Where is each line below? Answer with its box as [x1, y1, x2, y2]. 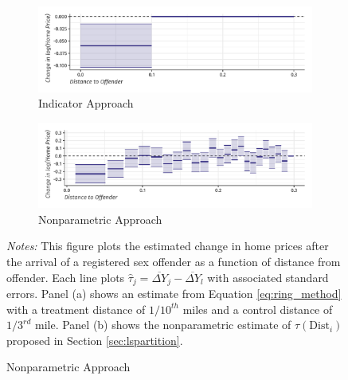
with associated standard [207, 268, 329, 285]
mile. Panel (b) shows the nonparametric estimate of [34, 316, 291, 333]
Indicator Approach [38, 95, 134, 112]
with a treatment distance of [6, 300, 146, 317]
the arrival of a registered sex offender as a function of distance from [6, 253, 341, 269]
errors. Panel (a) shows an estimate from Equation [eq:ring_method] [6, 285, 342, 302]
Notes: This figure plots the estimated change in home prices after [6, 237, 329, 254]
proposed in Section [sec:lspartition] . [6, 331, 183, 348]
